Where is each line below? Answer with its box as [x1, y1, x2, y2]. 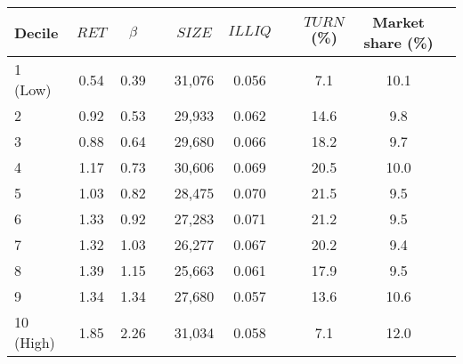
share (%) [363, 32, 434, 53]
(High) [14, 332, 55, 352]
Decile [14, 21, 59, 43]
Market [372, 12, 426, 32]
